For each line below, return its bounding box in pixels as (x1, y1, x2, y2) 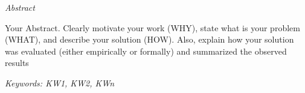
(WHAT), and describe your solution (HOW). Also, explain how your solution (5, 33, 294, 46)
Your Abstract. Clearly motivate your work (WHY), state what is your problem (5, 21, 300, 34)
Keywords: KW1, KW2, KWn (5, 76, 115, 89)
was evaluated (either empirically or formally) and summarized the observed (5, 44, 287, 57)
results (5, 56, 29, 69)
